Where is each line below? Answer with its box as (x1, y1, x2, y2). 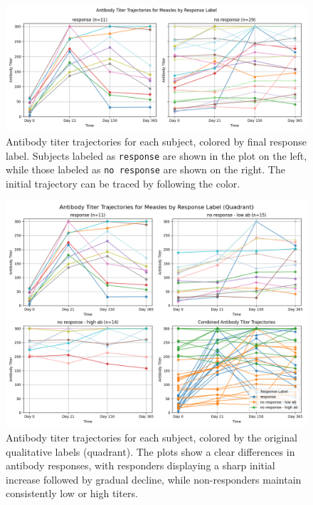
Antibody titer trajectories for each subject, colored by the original (6, 430, 297, 445)
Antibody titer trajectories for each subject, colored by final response (6, 133, 307, 148)
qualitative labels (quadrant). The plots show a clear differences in (6, 444, 295, 459)
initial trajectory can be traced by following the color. (6, 175, 240, 190)
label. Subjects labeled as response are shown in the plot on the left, (6, 148, 307, 163)
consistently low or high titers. (6, 486, 138, 501)
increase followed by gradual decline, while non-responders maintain (6, 471, 302, 486)
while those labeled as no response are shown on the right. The (6, 162, 285, 177)
